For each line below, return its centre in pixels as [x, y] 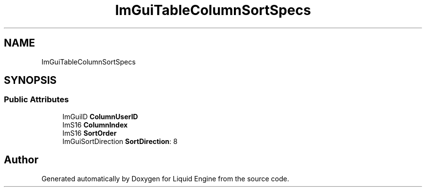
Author [21, 160]
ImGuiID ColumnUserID [100, 116]
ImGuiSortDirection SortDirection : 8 [120, 141]
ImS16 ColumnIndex [95, 125]
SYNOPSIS [30, 80]
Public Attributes [36, 100]
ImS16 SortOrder [89, 133]
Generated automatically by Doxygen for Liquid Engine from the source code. [165, 178]
